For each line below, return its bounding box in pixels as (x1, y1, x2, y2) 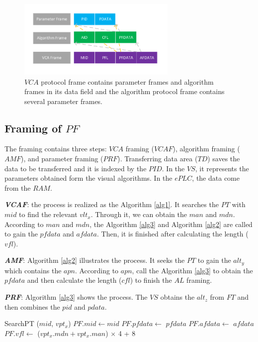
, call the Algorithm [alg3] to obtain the (132, 265, 253, 275)
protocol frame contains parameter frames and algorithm (41, 76, 214, 87)
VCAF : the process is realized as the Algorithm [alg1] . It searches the (4, 199, 219, 210)
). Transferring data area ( (117, 153, 198, 164)
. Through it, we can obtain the (90, 209, 187, 220)
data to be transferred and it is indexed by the (4, 163, 147, 173)
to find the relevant (19, 209, 78, 220)
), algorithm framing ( (172, 143, 240, 154)
